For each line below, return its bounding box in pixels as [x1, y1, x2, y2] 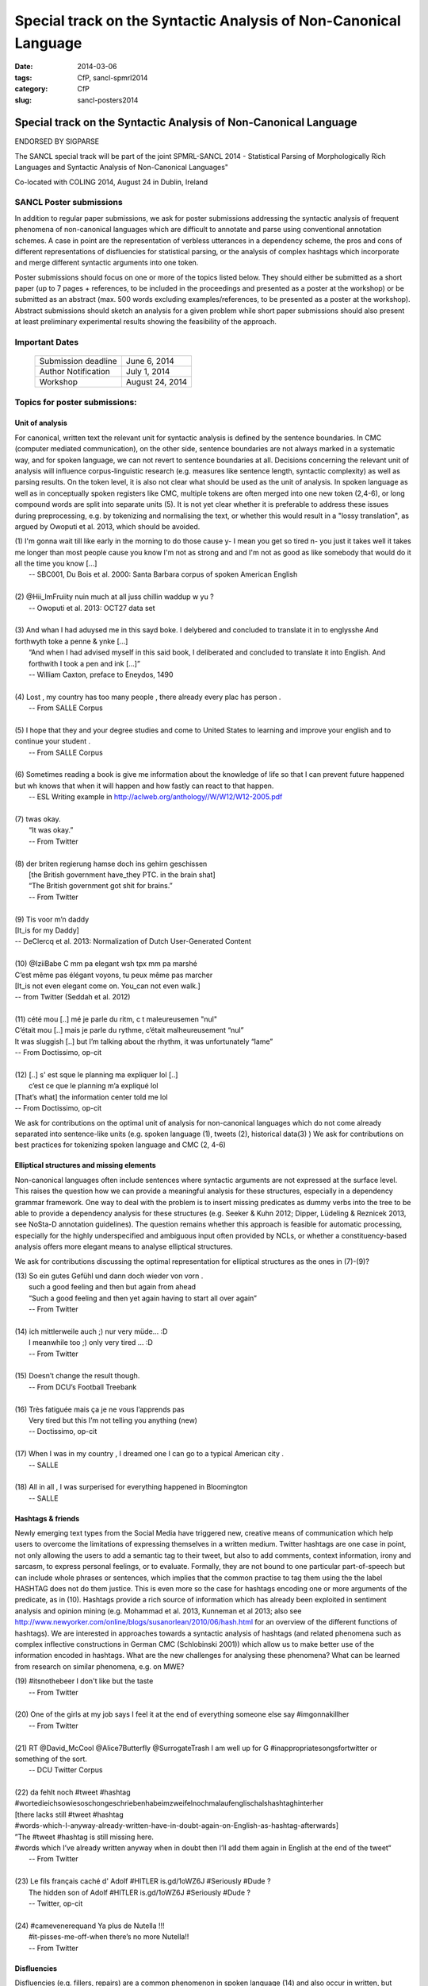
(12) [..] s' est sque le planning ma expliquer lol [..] [14, 1070, 178, 1080]
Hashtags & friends [14, 1513, 80, 1523]
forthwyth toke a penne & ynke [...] [14, 636, 128, 646]
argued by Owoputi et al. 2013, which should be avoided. [14, 521, 201, 531]
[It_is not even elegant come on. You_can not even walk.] [14, 981, 201, 991]
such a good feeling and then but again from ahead [29, 1282, 197, 1292]
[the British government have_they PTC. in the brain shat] [29, 870, 216, 879]
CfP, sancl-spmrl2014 [77, 72, 148, 83]
